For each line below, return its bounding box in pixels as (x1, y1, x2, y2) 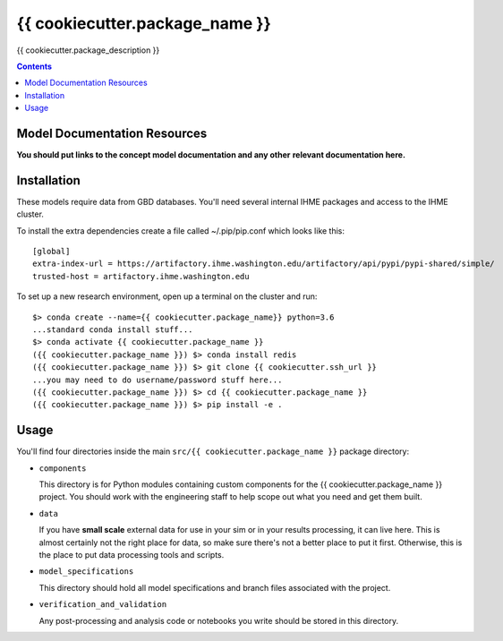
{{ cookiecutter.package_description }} (16, 45, 160, 56)
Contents (16, 61, 53, 72)
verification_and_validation (38, 600, 167, 610)
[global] (32, 246, 71, 257)
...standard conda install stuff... (32, 325, 193, 335)
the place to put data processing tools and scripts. (38, 550, 225, 560)
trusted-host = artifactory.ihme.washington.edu (32, 271, 250, 281)
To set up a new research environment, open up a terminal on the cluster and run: (16, 291, 318, 302)
